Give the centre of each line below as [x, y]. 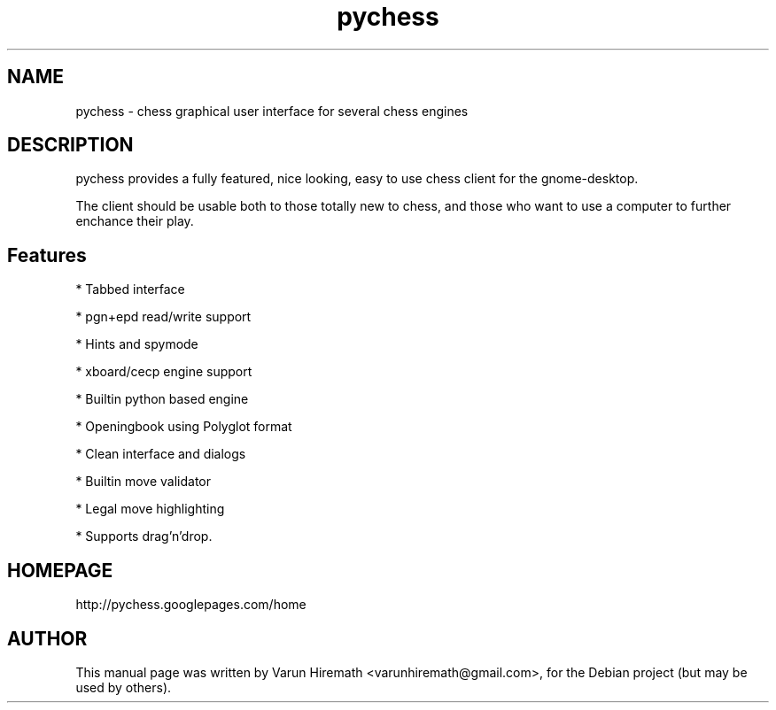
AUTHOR [47, 638]
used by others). [124, 687]
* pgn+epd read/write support [163, 317]
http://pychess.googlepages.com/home [191, 605]
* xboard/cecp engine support [164, 372]
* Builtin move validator [144, 482]
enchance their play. [135, 221]
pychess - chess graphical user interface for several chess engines [272, 111]
